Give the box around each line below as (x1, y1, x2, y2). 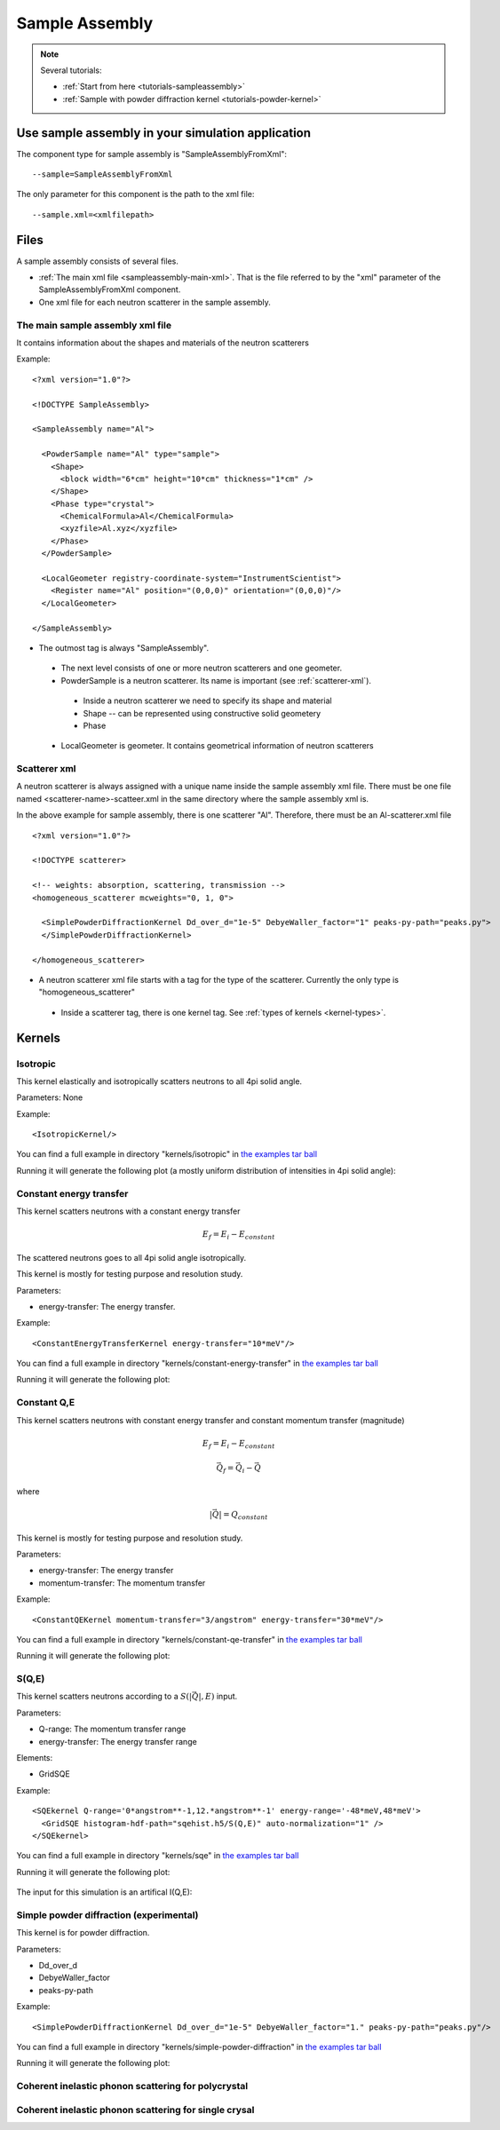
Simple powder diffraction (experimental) (16, 1909, 199, 1921)
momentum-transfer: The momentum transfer (38, 1577, 206, 1588)
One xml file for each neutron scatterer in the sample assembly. (38, 297, 271, 307)
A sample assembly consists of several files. (16, 256, 179, 266)
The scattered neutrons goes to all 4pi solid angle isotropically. (16, 1252, 247, 1263)
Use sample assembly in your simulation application (16, 125, 311, 140)
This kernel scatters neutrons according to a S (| (16, 1691, 193, 1702)
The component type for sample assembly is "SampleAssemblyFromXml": (16, 148, 288, 159)
